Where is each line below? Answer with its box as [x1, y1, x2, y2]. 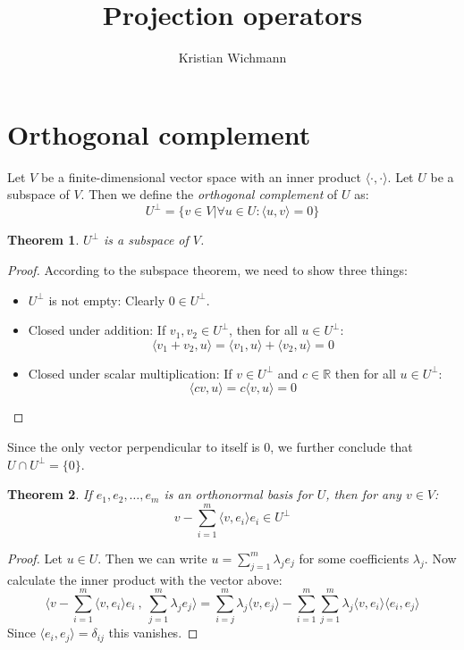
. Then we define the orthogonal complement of [80, 185, 338, 204]
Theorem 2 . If [7, 485, 92, 504]
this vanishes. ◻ [108, 623, 198, 642]
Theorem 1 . [7, 230, 80, 249]
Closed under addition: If [28, 321, 166, 339]
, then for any [325, 485, 401, 504]
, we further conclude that [270, 437, 413, 455]
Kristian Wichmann [178, 48, 287, 67]
